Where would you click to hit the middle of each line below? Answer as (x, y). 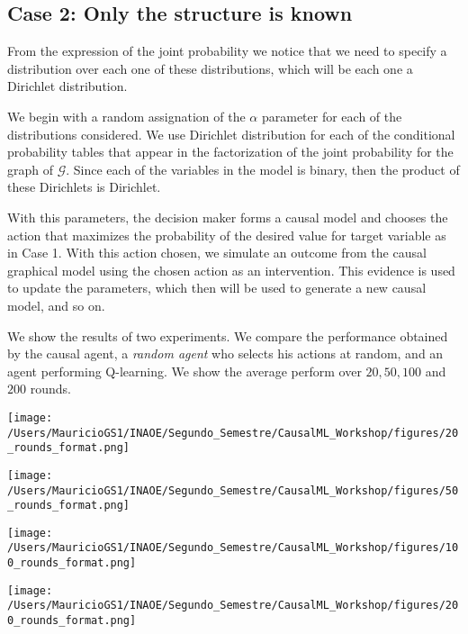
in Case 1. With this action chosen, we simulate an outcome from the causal (217, 253)
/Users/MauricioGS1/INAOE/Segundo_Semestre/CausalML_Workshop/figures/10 (233, 548)
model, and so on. (56, 305)
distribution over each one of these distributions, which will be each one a (210, 68)
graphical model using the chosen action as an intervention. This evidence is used (231, 270)
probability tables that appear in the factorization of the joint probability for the (230, 152)
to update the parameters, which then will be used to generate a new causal (217, 288)
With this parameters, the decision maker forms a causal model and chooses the (228, 217)
